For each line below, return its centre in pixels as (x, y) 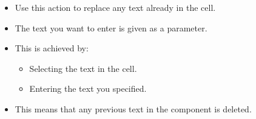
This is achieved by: (52, 48)
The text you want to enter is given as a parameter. (111, 27)
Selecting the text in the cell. (83, 68)
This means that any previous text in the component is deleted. (133, 108)
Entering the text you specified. (88, 88)
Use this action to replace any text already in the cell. (115, 7)
